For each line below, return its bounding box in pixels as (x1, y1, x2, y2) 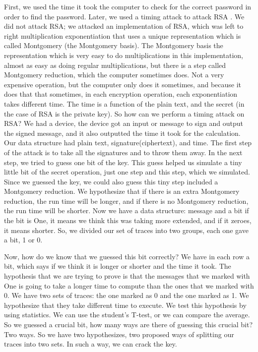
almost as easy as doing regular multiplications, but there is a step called (4, 59, 226, 70)
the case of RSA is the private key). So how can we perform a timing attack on (4, 108, 245, 118)
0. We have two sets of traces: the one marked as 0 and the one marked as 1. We (4, 290, 249, 300)
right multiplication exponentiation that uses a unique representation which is (4, 30, 241, 41)
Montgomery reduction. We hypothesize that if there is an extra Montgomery (4, 186, 240, 196)
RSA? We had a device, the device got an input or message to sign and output (4, 118, 243, 128)
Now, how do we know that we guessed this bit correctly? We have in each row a (4, 251, 250, 261)
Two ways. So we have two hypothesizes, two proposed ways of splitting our (4, 329, 234, 339)
